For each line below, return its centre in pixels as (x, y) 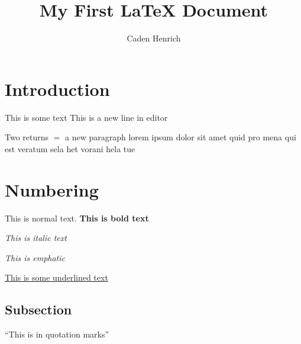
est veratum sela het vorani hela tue (70, 148)
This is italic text (36, 238)
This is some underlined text (56, 277)
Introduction (57, 89)
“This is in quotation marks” (57, 334)
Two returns (27, 137)
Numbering (52, 189)
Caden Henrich (154, 38)
